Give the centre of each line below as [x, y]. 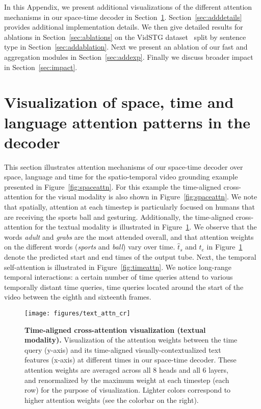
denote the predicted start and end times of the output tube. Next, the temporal [130, 257]
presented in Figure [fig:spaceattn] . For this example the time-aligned [113, 186]
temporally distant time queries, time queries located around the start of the [124, 287]
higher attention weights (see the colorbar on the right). [112, 400]
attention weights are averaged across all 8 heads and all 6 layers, [126, 370]
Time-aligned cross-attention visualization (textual [115, 330]
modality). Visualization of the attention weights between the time [131, 340]
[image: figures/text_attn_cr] [77, 313]
